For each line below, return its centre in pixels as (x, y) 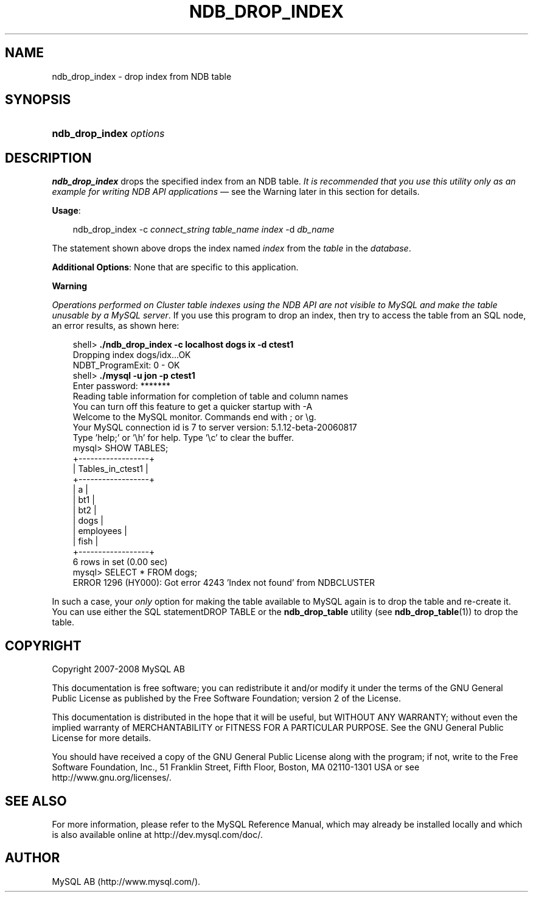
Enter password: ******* (121, 386)
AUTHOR (33, 858)
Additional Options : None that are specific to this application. (175, 267)
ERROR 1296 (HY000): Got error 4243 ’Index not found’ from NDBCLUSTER (224, 583)
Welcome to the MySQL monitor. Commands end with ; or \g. (194, 417)
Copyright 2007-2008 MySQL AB (118, 669)
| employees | (100, 531)
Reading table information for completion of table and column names (211, 396)
